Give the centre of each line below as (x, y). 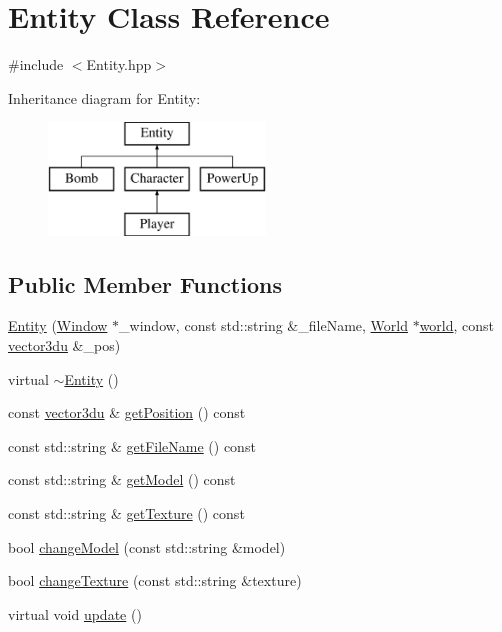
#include (36, 64)
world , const (457, 325)
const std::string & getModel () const (122, 479)
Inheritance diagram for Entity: (104, 97)
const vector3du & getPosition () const (127, 412)
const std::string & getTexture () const (126, 513)
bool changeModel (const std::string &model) (147, 546)
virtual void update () (75, 613)
